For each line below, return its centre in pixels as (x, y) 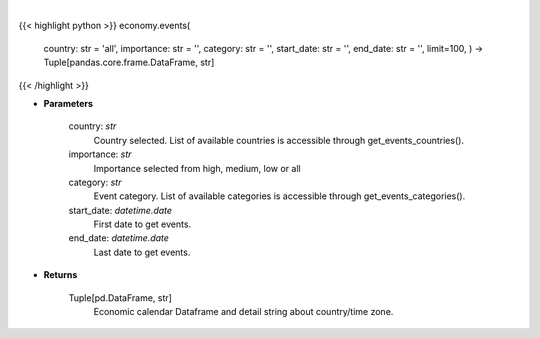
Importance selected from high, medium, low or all (197, 168)
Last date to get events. (142, 252)
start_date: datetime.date (120, 210)
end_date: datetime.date (119, 238)
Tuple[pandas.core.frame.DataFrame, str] (129, 62)
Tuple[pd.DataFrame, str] (120, 297)
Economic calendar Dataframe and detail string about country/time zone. (243, 312)
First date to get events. (142, 224)
